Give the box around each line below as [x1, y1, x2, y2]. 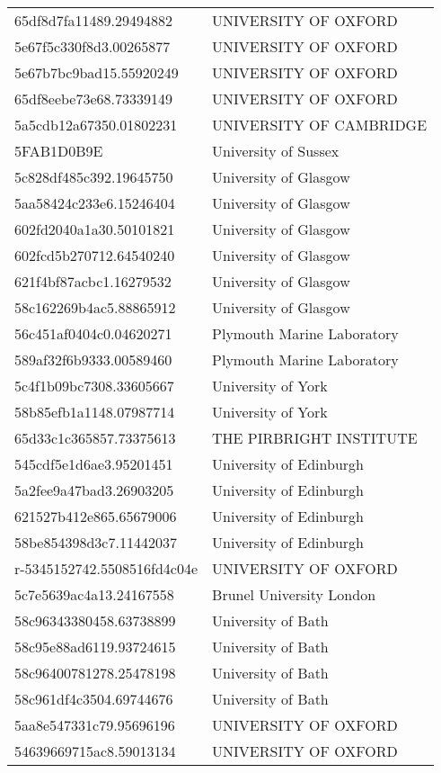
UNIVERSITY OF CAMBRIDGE [212, 114, 428, 135]
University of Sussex [212, 140, 340, 161]
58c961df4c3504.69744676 [14, 688, 173, 709]
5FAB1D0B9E [14, 140, 103, 161]
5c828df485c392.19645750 [14, 166, 173, 187]
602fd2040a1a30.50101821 [14, 219, 175, 239]
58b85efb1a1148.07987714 [14, 401, 175, 422]
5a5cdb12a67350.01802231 [14, 114, 178, 135]
